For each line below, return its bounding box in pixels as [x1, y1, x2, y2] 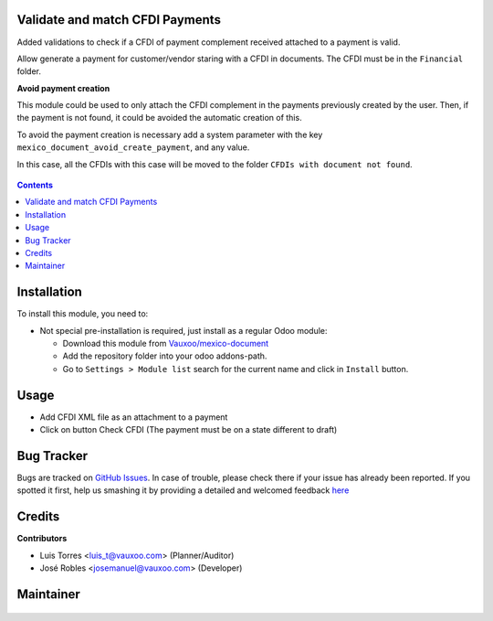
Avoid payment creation [16, 82, 110, 93]
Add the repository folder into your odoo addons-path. [62, 350, 267, 361]
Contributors [16, 533, 68, 544]
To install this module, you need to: [16, 308, 149, 319]
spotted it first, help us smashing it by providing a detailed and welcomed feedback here [16, 485, 350, 496]
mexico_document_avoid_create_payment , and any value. [16, 142, 250, 153]
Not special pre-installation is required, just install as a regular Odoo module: [39, 325, 328, 336]
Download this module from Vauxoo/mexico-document [62, 338, 269, 349]
